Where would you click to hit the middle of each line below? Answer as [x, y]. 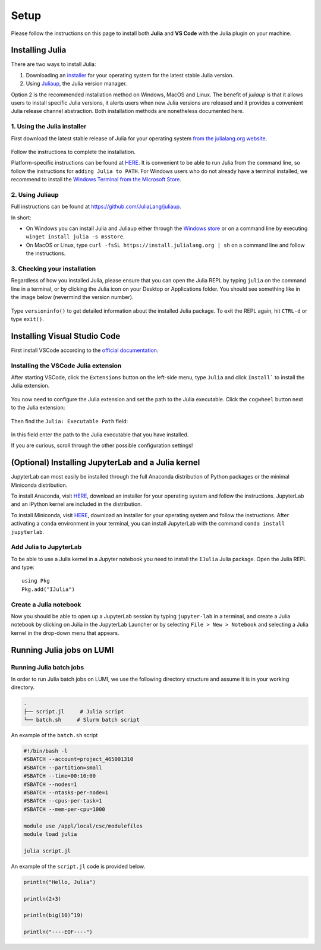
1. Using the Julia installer [49, 127]
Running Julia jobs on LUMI [62, 650]
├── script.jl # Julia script [74, 711]
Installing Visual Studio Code [66, 336]
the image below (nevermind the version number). [72, 297]
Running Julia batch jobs [48, 667]
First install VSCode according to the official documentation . [85, 350]
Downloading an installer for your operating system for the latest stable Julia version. [130, 75]
